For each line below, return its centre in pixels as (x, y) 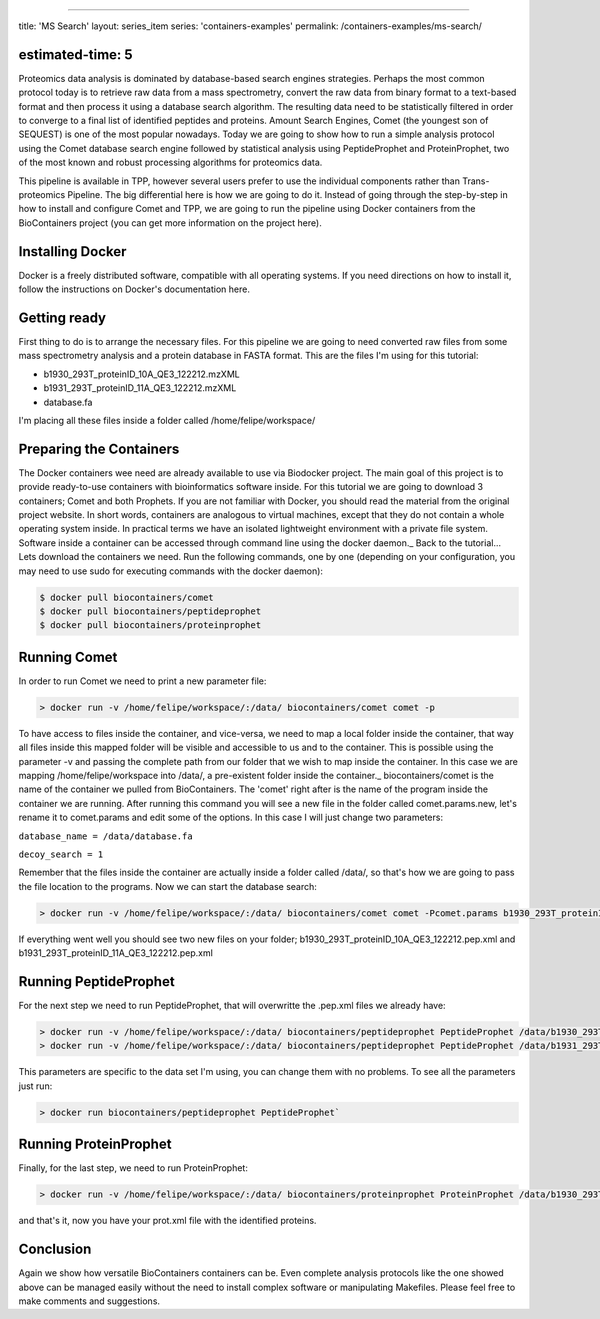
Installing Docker (72, 251)
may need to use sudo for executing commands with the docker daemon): (171, 571)
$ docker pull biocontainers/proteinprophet (150, 625)
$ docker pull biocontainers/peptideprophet (150, 611)
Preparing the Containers (99, 448)
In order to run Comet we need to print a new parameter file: (142, 681)
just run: (35, 1086)
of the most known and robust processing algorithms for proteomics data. (170, 162)
